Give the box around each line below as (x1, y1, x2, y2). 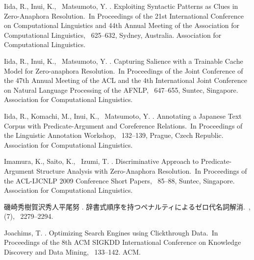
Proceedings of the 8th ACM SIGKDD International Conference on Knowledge (4, 237, 241, 247)
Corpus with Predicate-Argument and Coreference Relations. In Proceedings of (4, 120, 243, 130)
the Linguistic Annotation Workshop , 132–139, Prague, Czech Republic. (4, 130, 224, 140)
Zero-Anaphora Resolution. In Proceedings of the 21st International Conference (4, 10, 244, 21)
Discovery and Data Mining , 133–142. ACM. (4, 247, 141, 257)
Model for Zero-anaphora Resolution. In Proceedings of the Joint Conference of (4, 65, 243, 76)
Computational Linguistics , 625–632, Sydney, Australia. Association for (4, 29, 222, 40)
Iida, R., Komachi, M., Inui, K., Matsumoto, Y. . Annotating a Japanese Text (4, 110, 242, 121)
